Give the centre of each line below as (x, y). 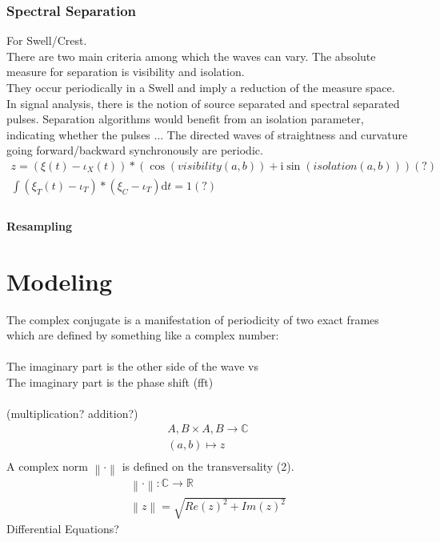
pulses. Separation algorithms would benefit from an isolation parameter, (185, 119)
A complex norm (47, 466)
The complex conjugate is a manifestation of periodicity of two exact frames (193, 319)
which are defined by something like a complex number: (143, 335)
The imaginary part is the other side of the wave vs (132, 366)
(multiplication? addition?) (72, 414)
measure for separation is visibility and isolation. (126, 72)
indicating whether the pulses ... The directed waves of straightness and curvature (207, 134)
